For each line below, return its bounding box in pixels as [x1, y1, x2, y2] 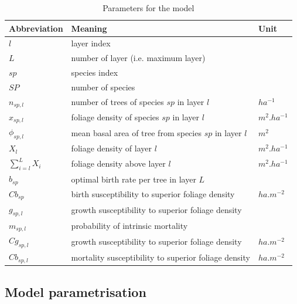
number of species [71, 80, 135, 93]
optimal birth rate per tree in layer [71, 173, 196, 185]
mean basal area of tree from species [71, 126, 202, 139]
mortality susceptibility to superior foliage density [71, 251, 250, 263]
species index [71, 66, 118, 79]
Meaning [71, 22, 107, 34]
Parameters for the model [103, 2, 194, 13]
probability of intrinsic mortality [71, 219, 188, 232]
